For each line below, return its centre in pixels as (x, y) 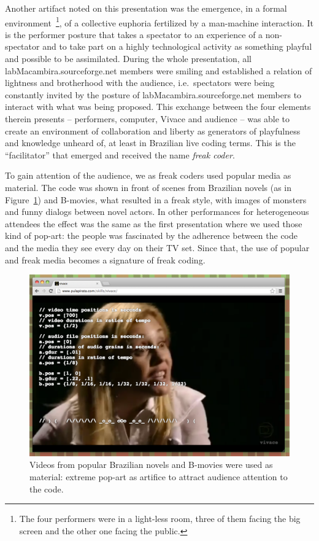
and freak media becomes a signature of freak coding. (105, 259)
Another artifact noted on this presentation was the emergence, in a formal (146, 8)
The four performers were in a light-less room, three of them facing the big (160, 519)
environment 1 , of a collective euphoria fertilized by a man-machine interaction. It (159, 21)
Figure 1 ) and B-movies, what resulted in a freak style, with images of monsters (156, 199)
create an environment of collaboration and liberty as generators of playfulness (153, 130)
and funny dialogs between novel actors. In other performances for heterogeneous (157, 212)
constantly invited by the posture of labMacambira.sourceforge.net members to (153, 94)
